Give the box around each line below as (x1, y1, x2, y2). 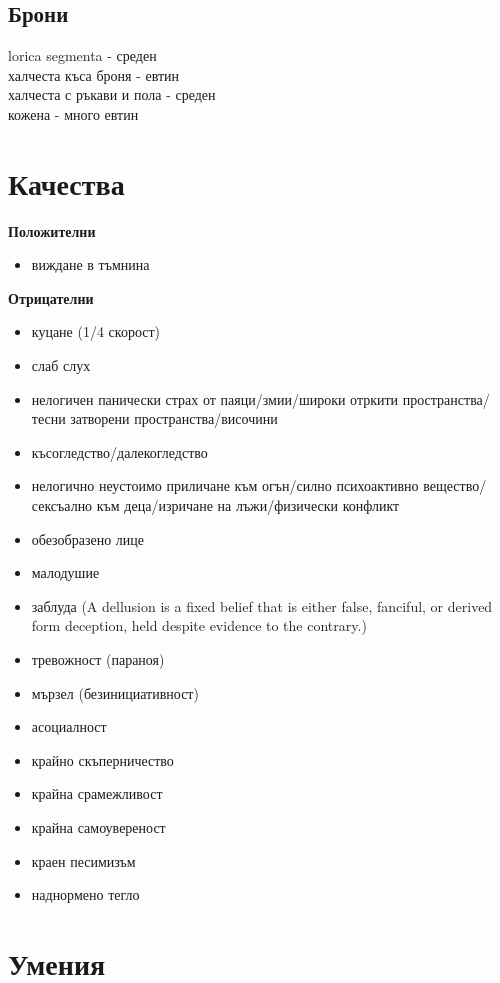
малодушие (31, 562, 100, 583)
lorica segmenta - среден (8, 45, 157, 66)
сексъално (31, 495, 93, 516)
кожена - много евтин (8, 103, 139, 124)
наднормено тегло (31, 884, 140, 905)
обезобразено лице (31, 528, 144, 549)
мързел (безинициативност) (31, 682, 199, 703)
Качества (8, 162, 125, 203)
